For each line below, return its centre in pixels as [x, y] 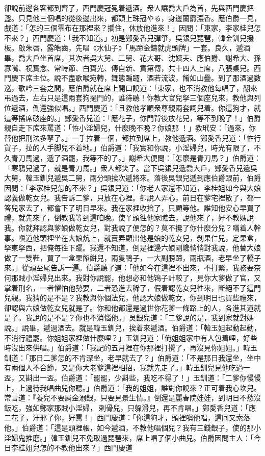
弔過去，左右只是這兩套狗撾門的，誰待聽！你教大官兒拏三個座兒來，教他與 [129, 98]
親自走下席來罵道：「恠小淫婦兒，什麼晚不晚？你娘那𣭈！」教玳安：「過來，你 [130, 128]
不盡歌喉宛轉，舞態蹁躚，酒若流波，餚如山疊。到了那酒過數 [161, 78]
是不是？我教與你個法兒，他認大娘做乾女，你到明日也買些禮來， [154, 298]
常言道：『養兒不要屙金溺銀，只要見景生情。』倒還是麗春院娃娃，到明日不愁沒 [132, 398]
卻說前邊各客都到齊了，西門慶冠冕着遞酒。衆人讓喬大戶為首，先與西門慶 [125, 8]
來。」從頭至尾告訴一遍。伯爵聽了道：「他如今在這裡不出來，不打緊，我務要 [129, 268]
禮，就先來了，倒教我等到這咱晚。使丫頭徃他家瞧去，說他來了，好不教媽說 [129, 218]
